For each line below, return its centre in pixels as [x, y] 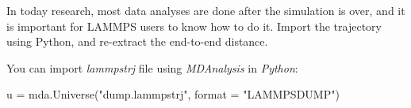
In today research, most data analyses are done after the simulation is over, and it [206, 10]
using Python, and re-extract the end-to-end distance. [137, 41]
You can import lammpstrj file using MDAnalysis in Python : [152, 67]
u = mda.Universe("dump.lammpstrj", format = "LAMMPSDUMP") [173, 94]
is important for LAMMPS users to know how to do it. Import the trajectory [194, 26]
